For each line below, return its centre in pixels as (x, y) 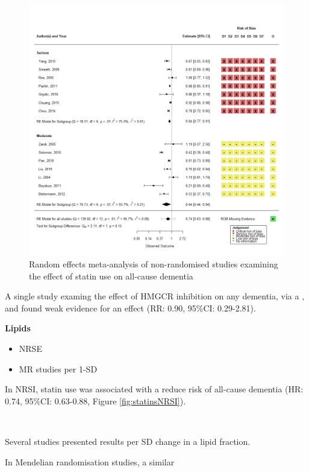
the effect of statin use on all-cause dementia (111, 276)
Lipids (18, 328)
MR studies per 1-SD (58, 368)
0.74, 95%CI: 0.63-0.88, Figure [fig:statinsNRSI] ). (95, 400)
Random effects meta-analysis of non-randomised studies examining (154, 264)
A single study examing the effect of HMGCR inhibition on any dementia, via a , (155, 296)
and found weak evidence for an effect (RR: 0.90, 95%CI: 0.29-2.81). (130, 308)
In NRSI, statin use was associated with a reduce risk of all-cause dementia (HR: (154, 389)
